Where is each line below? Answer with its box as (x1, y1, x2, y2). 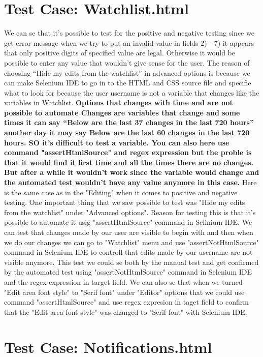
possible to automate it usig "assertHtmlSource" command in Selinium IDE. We (4, 217, 252, 227)
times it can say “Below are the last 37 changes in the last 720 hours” (4, 117, 254, 128)
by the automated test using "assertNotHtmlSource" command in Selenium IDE (4, 266, 252, 277)
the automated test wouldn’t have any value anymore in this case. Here (4, 177, 257, 188)
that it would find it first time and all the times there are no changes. (4, 157, 253, 167)
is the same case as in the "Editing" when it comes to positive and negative (4, 187, 238, 197)
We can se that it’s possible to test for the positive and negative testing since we (4, 27, 254, 38)
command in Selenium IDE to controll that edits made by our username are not (4, 247, 253, 257)
